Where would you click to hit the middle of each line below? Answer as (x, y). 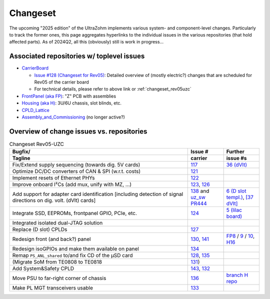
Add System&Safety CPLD (43, 268)
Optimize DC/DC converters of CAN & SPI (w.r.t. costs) (76, 171)
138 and (200, 191)
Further (235, 151)
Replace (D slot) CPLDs (40, 229)
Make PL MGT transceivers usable (53, 288)
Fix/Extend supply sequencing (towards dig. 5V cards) (76, 165)
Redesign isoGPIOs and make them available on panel (76, 249)
